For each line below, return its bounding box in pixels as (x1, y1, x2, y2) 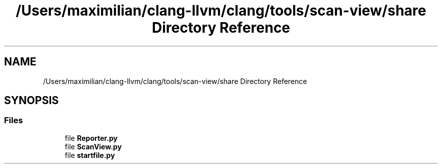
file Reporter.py (65, 133, 118, 142)
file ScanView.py (65, 142, 122, 151)
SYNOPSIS (4, 94, 59, 107)
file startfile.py (65, 150, 115, 159)
